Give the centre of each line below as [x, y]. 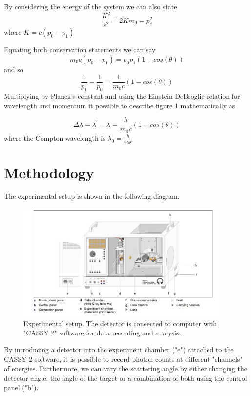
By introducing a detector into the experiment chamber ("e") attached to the [119, 349]
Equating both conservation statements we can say [80, 50]
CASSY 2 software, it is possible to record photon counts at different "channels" [123, 359]
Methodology [49, 173]
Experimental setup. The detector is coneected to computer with [120, 323]
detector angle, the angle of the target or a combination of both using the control [125, 378]
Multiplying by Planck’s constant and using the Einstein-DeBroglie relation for [122, 96]
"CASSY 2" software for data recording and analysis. [102, 333]
